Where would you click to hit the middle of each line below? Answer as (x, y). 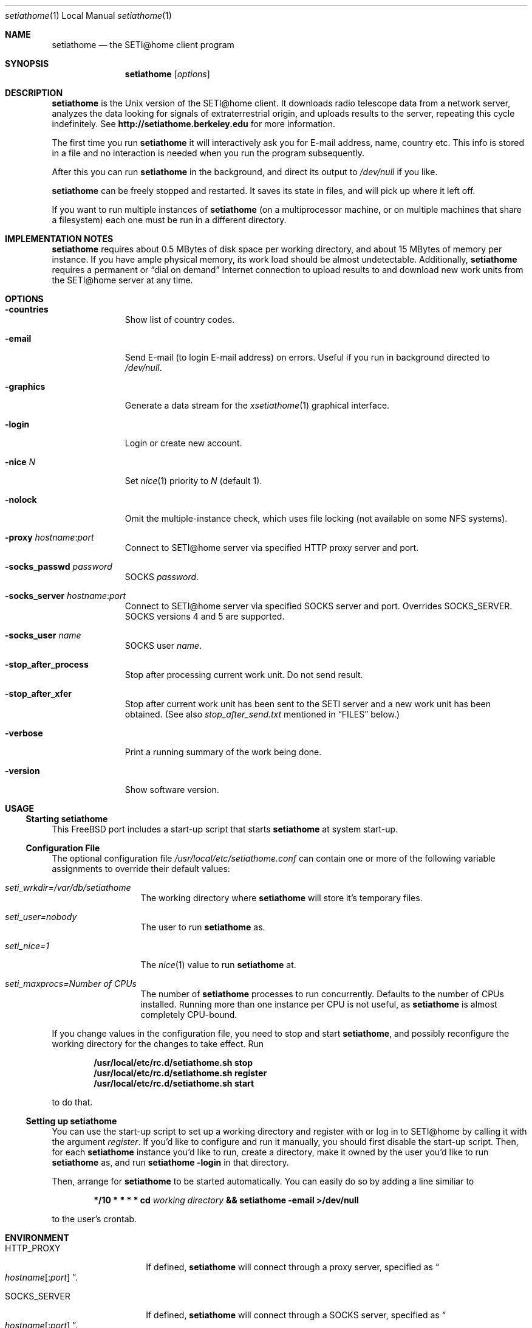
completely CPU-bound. (189, 1015)
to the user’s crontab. (94, 1219)
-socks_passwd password (59, 566)
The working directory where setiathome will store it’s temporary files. (281, 898)
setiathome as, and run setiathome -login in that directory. (170, 1162)
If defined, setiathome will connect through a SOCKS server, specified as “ (296, 1315)
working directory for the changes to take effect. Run (158, 1044)
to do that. (72, 1102)
